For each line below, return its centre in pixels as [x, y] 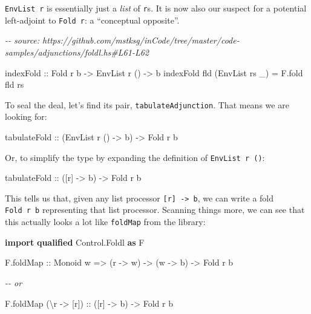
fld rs [15, 84]
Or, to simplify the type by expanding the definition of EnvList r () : [135, 157]
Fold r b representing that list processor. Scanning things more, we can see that [155, 210]
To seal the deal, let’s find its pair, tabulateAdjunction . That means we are [147, 104]
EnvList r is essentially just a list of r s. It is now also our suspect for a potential [156, 8]
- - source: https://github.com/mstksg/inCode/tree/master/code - [122, 40]
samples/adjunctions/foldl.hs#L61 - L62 [77, 52]
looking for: [26, 116]
